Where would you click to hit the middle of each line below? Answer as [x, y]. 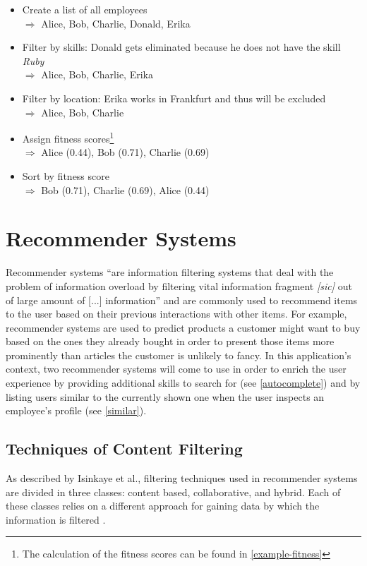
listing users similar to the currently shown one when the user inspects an [165, 396]
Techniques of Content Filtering [124, 448]
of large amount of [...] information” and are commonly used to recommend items [182, 300]
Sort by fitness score [66, 176]
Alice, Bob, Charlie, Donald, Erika [116, 23]
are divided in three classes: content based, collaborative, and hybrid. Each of [173, 492]
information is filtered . [56, 519]
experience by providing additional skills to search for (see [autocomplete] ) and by [183, 383]
